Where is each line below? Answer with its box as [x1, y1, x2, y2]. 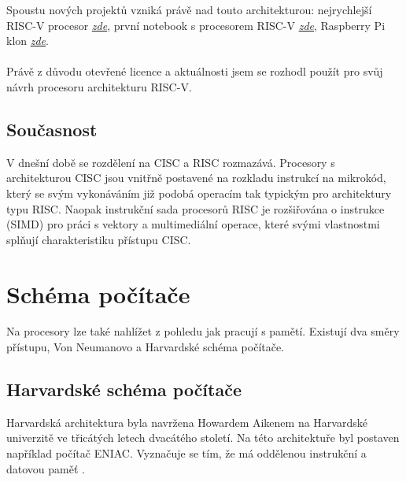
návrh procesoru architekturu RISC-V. [6, 78, 192, 95]
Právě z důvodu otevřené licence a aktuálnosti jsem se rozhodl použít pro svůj [6, 63, 383, 80]
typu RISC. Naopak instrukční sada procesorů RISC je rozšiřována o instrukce [6, 200, 385, 217]
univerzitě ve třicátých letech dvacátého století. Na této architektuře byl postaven [6, 429, 400, 446]
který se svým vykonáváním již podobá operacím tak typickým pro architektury [6, 184, 392, 201]
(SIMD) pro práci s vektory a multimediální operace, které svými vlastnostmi [6, 216, 380, 232]
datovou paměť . [6, 460, 85, 476]
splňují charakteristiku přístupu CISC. [6, 231, 191, 247]
